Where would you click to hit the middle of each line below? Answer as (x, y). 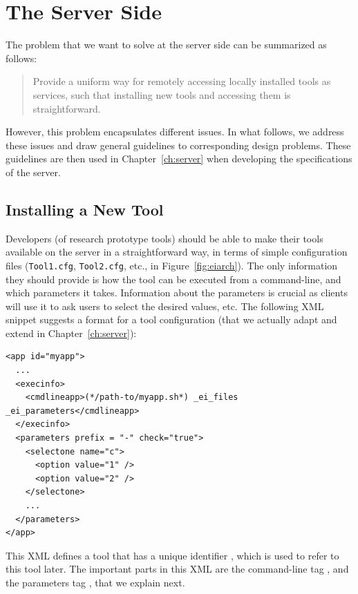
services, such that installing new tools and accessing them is (162, 94)
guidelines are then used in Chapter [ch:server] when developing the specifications (179, 159)
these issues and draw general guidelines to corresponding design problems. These (178, 145)
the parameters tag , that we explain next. (95, 582)
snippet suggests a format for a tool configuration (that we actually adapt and (171, 319)
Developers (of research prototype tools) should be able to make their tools (164, 238)
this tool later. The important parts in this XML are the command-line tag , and (177, 569)
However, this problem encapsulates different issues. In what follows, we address (175, 132)
